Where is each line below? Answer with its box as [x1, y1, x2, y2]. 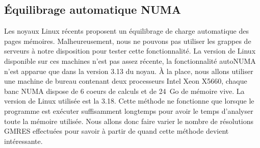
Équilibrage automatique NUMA [4, 2, 181, 17]
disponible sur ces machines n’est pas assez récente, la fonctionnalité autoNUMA [4, 55, 256, 66]
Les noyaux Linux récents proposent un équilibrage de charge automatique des [4, 26, 249, 36]
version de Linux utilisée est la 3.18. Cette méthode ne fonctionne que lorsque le [4, 95, 254, 106]
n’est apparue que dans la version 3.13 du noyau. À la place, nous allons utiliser [4, 65, 253, 76]
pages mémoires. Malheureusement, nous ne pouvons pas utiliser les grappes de [4, 35, 251, 46]
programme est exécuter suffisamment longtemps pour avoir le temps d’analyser [4, 105, 253, 116]
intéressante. [4, 135, 43, 146]
